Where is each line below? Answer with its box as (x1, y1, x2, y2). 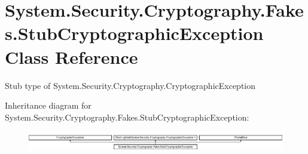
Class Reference (5, 44, 138, 69)
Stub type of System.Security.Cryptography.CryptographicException (5, 79, 256, 91)
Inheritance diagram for (5, 99, 92, 112)
